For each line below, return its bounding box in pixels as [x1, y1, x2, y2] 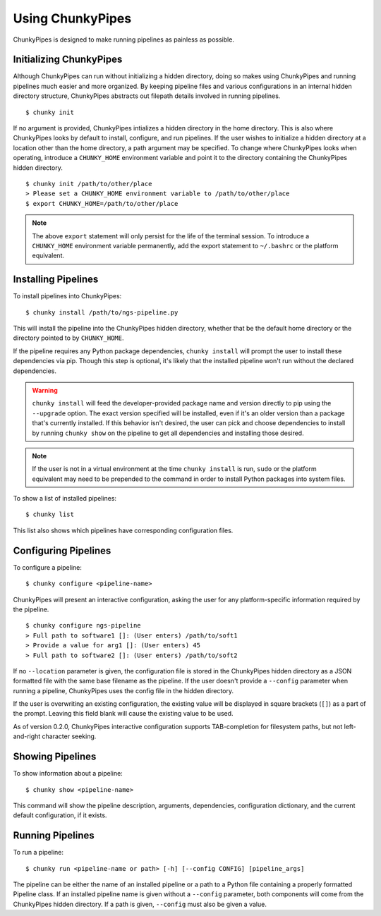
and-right [13, 732, 41, 740]
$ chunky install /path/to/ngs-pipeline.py [25, 308, 179, 317]
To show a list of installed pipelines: [13, 494, 116, 503]
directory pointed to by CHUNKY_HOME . [13, 334, 124, 342]
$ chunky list [25, 511, 74, 518]
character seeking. [42, 732, 97, 740]
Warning [32, 386, 58, 394]
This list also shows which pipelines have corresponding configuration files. [13, 526, 234, 535]
